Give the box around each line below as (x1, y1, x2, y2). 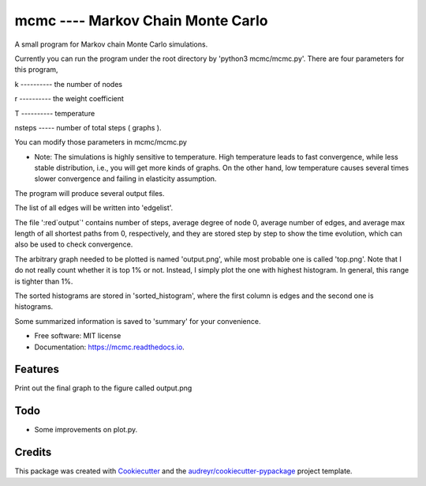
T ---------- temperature (14, 108, 95, 118)
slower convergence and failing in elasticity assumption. (34, 174, 217, 183)
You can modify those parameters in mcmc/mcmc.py (14, 138, 187, 147)
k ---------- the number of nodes (14, 79, 122, 89)
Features (14, 363, 59, 376)
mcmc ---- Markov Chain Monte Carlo (14, 12, 268, 29)
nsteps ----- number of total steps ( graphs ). (14, 122, 162, 132)
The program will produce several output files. (14, 188, 165, 198)
